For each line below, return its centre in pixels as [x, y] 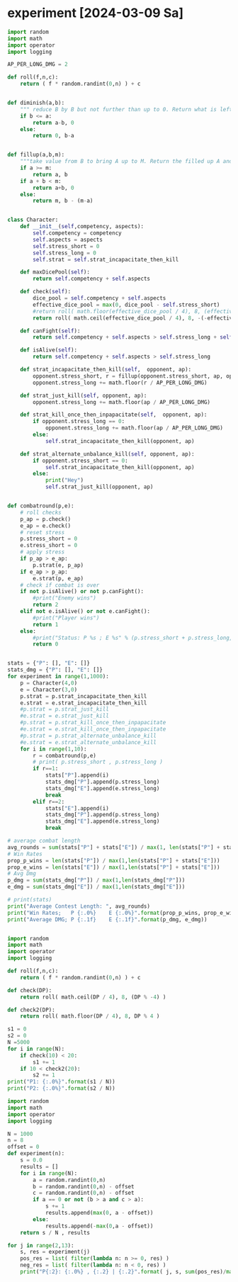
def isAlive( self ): [49, 350]
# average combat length [44, 841]
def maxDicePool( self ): [55, 272]
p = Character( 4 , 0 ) [49, 683]
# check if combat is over [60, 585]
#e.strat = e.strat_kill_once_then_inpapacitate [93, 729]
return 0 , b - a [53, 136]
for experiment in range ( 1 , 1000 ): [58, 677]
